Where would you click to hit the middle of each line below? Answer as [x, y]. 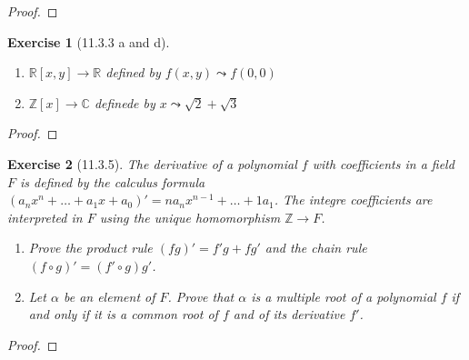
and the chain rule [316, 248]
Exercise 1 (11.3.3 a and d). [89, 41]
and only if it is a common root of [123, 314]
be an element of [109, 296]
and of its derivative [289, 314]
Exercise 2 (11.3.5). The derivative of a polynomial [152, 163]
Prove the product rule [90, 248]
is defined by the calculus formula [113, 181]
